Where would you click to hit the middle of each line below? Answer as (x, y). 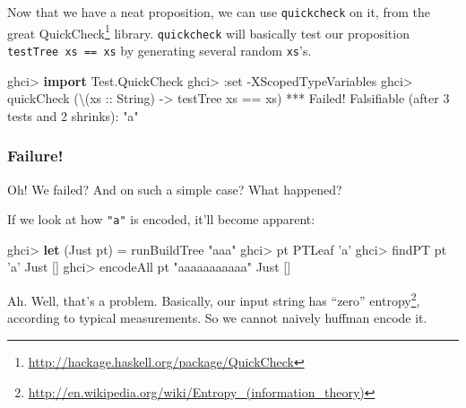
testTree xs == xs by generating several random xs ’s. (160, 50)
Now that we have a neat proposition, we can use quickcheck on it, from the (219, 12)
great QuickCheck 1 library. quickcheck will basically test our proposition (208, 31)
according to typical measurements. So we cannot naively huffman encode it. (217, 318)
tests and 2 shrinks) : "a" (73, 115)
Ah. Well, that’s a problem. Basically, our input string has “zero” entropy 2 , (214, 299)
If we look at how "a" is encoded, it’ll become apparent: (161, 219)
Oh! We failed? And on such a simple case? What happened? (175, 189)
